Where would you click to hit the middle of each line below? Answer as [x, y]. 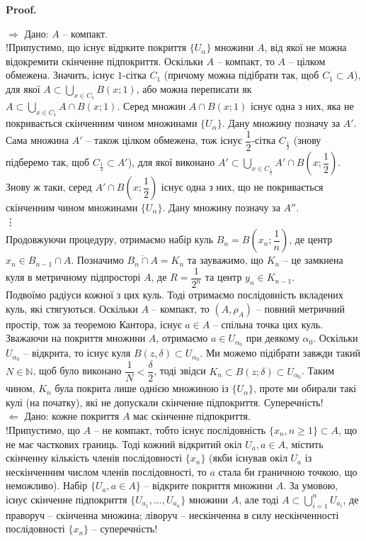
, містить [304, 444]
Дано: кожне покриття [72, 416]
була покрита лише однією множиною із [142, 388]
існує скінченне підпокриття [67, 499]
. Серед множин [151, 106]
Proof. [21, 9]
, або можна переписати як [194, 88]
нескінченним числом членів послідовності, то [106, 471]
